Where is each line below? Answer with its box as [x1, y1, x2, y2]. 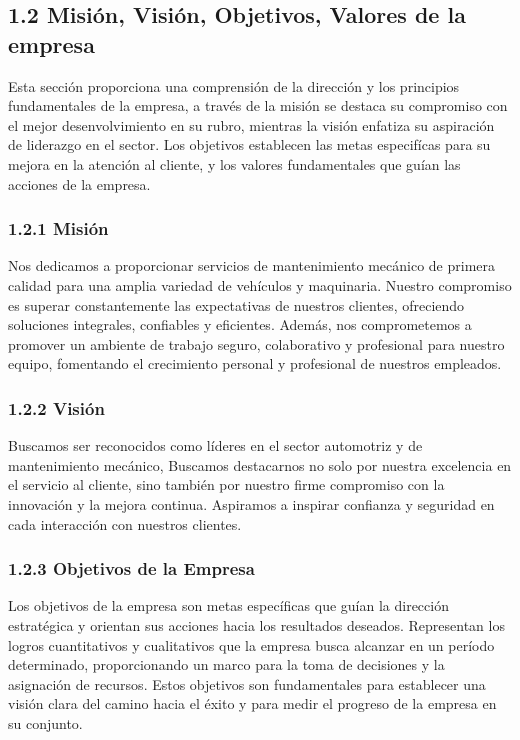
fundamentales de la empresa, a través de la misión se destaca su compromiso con [8, 95, 508, 116]
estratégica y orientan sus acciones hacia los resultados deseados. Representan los [8, 614, 505, 635]
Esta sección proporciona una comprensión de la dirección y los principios [8, 75, 460, 96]
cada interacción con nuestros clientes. [8, 513, 242, 534]
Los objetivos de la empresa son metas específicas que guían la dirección [8, 595, 449, 616]
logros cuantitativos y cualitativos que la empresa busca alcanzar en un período [8, 634, 495, 655]
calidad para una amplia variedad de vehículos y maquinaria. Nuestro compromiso [8, 274, 512, 295]
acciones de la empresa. [8, 173, 151, 194]
